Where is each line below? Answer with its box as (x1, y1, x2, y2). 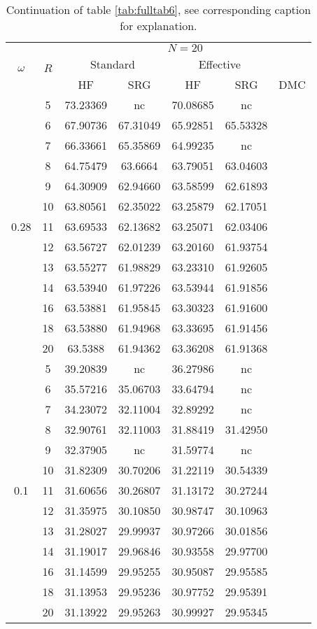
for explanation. (120, 17, 197, 34)
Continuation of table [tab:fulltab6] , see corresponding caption (6, 1, 311, 17)
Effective (198, 56, 241, 72)
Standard (90, 56, 135, 72)
